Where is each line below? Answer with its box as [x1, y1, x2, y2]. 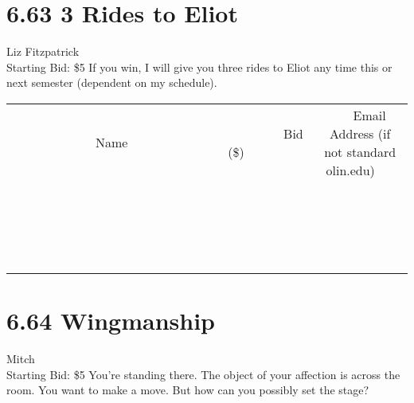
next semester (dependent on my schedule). [6, 74, 217, 91]
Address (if [330, 123, 391, 143]
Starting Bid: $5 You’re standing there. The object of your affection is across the [6, 366, 400, 382]
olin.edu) [326, 160, 375, 179]
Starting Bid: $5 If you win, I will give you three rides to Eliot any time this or [6, 58, 393, 75]
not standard [324, 142, 396, 161]
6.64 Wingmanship [6, 304, 215, 337]
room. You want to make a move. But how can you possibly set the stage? [6, 381, 369, 398]
